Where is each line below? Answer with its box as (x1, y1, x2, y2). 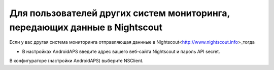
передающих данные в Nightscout (9, 22, 162, 33)
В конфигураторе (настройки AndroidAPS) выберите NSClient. (9, 58, 144, 64)
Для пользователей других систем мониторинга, (9, 8, 230, 19)
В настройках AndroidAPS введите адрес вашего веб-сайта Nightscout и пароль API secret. (22, 48, 220, 54)
